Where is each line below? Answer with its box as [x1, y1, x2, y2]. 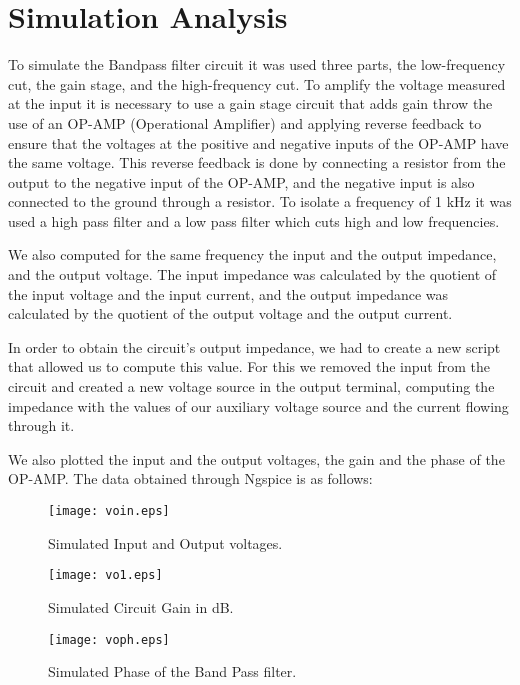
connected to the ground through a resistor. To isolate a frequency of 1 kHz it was [8, 191, 512, 212]
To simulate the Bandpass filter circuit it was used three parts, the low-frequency [8, 54, 506, 75]
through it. [8, 415, 75, 436]
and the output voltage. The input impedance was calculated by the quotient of [8, 264, 497, 285]
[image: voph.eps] [48, 632, 170, 647]
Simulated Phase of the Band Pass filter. [48, 661, 297, 682]
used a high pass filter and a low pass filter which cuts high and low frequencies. [8, 210, 500, 231]
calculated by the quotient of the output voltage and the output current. [8, 303, 453, 324]
